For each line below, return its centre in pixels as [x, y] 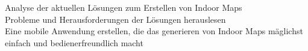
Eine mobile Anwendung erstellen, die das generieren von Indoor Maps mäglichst [154, 31]
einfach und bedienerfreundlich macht [74, 42]
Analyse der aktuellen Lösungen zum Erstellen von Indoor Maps [124, 7]
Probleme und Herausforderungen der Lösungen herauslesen [115, 19]
